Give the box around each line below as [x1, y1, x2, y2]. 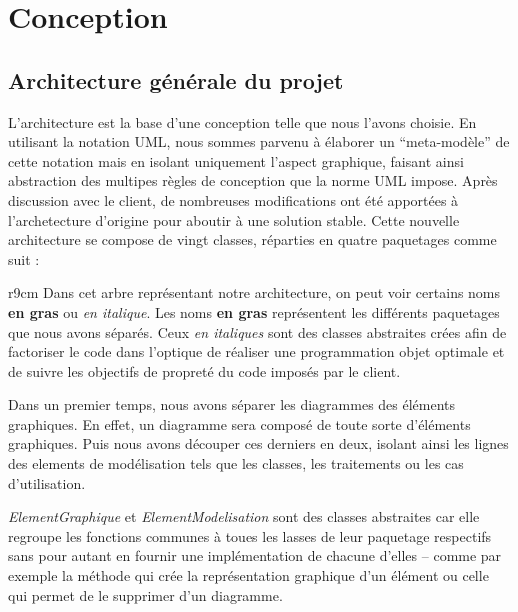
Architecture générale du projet [8, 64, 344, 95]
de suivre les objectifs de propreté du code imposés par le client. [8, 360, 401, 381]
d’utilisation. [8, 472, 86, 493]
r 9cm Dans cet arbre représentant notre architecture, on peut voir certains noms [8, 282, 501, 303]
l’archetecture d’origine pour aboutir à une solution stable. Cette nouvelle [8, 209, 460, 230]
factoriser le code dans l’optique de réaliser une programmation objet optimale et [8, 341, 505, 362]
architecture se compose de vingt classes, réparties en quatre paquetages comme [8, 229, 497, 250]
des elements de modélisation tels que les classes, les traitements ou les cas [8, 453, 464, 474]
